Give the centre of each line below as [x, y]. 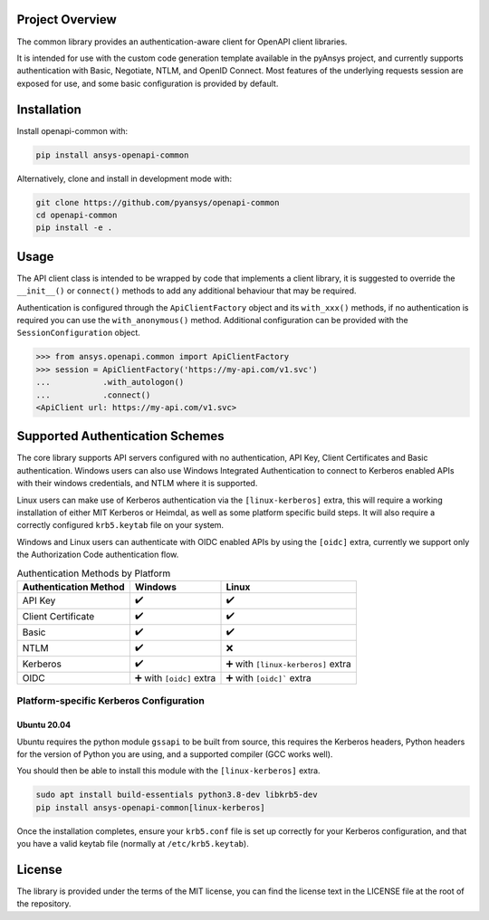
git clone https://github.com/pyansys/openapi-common [158, 202]
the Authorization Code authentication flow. [98, 555]
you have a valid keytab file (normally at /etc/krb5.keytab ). [133, 844]
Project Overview [67, 19]
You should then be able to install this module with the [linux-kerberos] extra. [168, 771]
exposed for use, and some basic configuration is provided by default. [148, 83]
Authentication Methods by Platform [94, 573]
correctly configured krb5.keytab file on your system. [120, 525]
